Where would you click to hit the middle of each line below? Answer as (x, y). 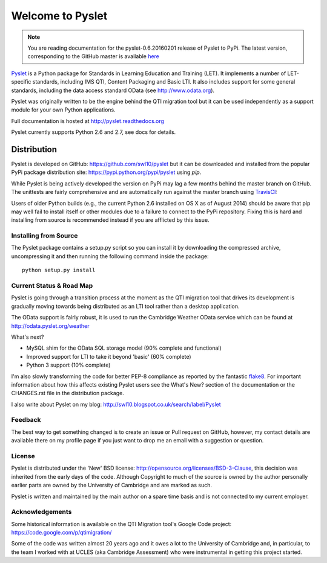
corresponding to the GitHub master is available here (94, 56)
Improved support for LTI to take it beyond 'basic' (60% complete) (109, 356)
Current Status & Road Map (52, 286)
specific (21, 82)
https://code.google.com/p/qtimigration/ (61, 533)
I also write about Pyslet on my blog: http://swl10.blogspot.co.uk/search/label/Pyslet (116, 404)
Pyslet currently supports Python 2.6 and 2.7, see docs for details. (94, 132)
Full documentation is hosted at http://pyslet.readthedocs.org (88, 121)
